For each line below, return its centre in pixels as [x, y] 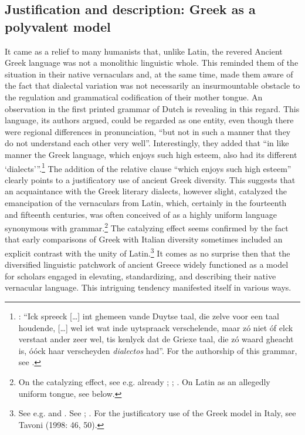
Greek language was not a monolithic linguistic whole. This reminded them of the [152, 63]
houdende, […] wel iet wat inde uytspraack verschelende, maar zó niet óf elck [156, 327]
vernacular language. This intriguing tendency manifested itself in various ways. [148, 287]
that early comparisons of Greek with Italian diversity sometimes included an [144, 239]
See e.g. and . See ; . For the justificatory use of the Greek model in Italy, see [157, 413]
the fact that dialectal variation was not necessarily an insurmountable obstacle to [152, 85]
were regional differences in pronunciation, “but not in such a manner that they [148, 131]
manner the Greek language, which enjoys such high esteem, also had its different [151, 154]
